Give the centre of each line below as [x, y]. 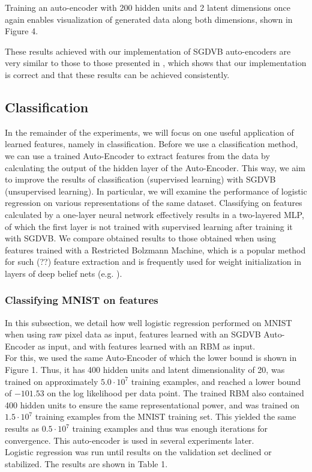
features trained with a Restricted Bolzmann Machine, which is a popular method [155, 250]
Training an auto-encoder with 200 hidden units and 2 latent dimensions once [148, 7]
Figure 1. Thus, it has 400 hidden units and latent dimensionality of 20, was [145, 370]
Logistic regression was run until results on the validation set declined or [138, 452]
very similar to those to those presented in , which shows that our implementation [156, 63]
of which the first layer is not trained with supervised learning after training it [149, 226]
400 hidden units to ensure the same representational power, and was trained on [152, 404]
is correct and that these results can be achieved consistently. [117, 74]
